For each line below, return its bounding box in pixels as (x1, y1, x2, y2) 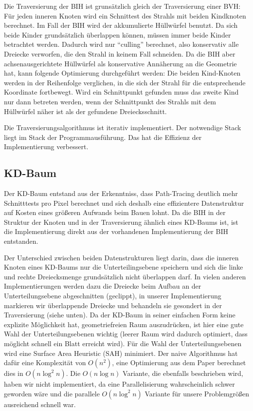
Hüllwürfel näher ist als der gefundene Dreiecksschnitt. (4, 106, 167, 116)
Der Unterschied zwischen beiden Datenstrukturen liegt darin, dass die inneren (4, 252, 239, 262)
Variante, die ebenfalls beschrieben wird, (123, 368, 243, 378)
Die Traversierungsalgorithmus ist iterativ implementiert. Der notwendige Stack (4, 122, 241, 133)
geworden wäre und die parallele (4, 388, 100, 398)
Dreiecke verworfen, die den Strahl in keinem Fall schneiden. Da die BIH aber (4, 48, 235, 59)
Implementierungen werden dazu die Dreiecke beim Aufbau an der (4, 281, 201, 291)
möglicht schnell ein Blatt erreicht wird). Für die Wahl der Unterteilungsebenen (4, 338, 242, 349)
